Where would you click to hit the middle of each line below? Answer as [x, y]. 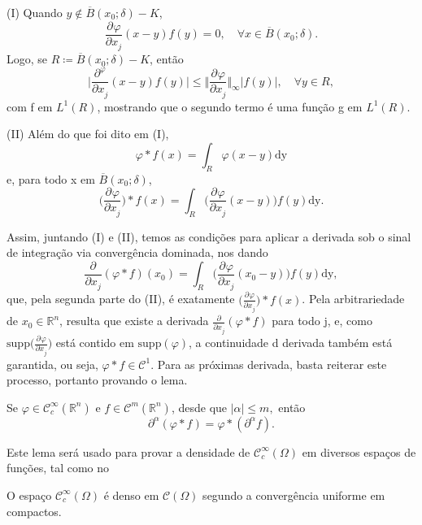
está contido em [95, 343]
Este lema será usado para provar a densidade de [128, 451]
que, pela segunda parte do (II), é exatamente [121, 299]
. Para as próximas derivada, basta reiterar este [269, 364]
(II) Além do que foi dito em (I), [88, 134]
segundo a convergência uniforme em [294, 495]
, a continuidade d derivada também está [291, 343]
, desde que [199, 407]
